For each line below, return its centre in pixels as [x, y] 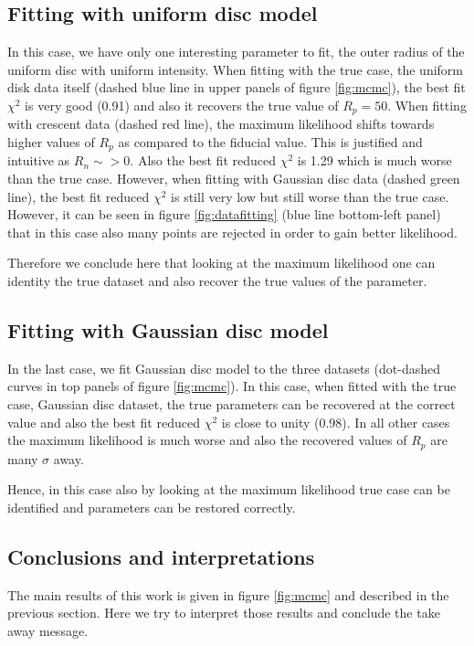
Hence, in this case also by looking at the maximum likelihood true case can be [229, 489]
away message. [48, 630]
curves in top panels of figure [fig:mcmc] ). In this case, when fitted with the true [232, 386]
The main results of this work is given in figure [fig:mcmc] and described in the [228, 594]
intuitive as [39, 160]
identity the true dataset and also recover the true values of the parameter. [217, 281]
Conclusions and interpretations [161, 556]
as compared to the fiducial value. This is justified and [270, 142]
